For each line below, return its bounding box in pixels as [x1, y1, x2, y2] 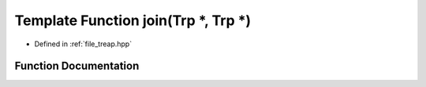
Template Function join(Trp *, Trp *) [14, 12, 252, 29]
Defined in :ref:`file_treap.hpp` [34, 39, 133, 49]
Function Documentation [14, 60, 140, 73]
